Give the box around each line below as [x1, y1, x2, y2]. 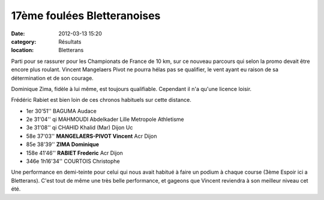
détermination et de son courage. [11, 74, 94, 81]
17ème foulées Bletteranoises [11, 9, 161, 22]
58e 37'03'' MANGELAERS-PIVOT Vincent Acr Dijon [26, 132, 157, 140]
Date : [11, 30, 25, 37]
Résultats [58, 38, 82, 45]
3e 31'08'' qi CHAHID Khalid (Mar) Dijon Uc [26, 124, 133, 131]
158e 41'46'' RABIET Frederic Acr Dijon [26, 149, 123, 156]
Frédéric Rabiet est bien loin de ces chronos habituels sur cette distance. [11, 96, 191, 104]
